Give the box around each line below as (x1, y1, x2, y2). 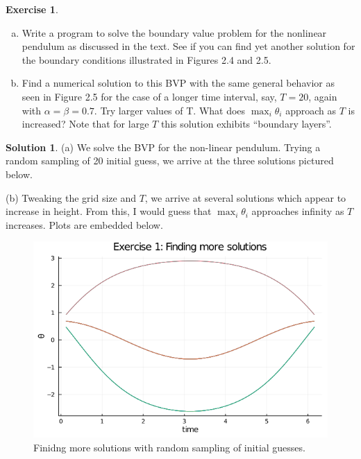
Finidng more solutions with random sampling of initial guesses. (33, 440, 305, 454)
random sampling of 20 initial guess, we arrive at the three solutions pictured (6, 153, 334, 168)
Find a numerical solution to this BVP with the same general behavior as (22, 76, 335, 90)
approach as (285, 103, 337, 117)
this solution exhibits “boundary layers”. (160, 116, 332, 131)
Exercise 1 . (6, 2, 58, 16)
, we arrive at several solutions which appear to (144, 190, 346, 205)
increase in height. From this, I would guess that (6, 204, 212, 218)
